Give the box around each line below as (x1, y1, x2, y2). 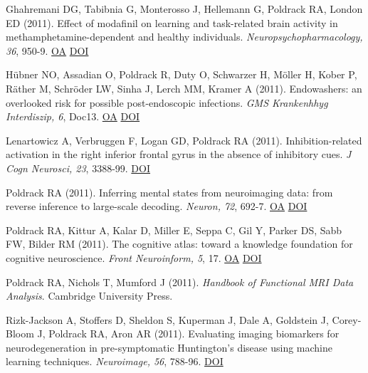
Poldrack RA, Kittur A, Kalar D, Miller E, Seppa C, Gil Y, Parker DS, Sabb (6, 222, 342, 237)
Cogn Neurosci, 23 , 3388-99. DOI (6, 160, 151, 175)
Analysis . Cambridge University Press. (6, 288, 173, 303)
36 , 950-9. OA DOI (6, 43, 89, 58)
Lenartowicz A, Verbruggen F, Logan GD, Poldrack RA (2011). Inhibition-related (6, 132, 362, 147)
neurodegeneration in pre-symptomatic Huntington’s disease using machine (6, 340, 333, 354)
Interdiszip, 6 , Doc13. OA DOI (6, 109, 140, 124)
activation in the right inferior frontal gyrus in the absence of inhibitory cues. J (6, 147, 352, 162)
